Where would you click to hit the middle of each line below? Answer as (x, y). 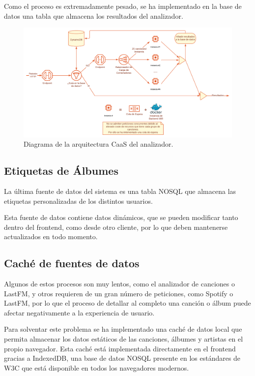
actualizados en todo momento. (51, 236)
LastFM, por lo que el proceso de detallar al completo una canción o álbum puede (127, 303)
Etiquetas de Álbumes (61, 171)
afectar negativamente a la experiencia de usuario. (79, 312)
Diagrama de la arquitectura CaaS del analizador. (99, 144)
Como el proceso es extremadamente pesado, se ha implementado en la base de (123, 6)
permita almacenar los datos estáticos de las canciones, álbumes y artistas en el (124, 339)
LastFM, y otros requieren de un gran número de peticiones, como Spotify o (119, 293)
